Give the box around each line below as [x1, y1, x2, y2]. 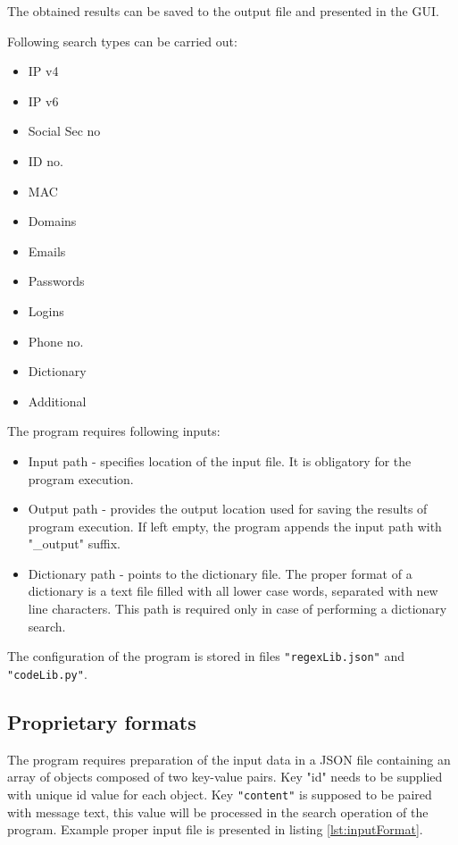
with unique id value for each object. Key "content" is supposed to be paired [7, 784, 432, 803]
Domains [28, 212, 77, 230]
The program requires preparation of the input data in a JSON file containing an [7, 749, 451, 768]
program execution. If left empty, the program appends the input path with [28, 516, 442, 535]
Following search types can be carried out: [7, 31, 237, 50]
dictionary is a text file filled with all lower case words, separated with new [28, 581, 438, 600]
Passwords [28, 272, 85, 290]
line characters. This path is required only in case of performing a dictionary [28, 599, 447, 618]
